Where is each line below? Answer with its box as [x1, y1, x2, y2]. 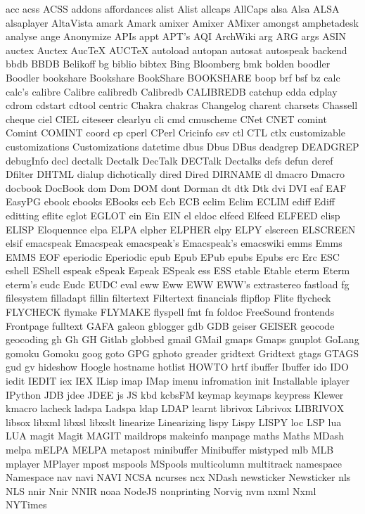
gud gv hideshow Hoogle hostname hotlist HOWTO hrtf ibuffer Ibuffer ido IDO [6, 359, 349, 374]
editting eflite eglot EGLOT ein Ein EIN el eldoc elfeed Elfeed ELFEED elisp [6, 207, 340, 222]
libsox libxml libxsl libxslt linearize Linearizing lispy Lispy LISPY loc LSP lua [6, 414, 342, 429]
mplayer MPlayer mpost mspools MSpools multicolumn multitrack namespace [6, 456, 342, 470]
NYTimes [6, 497, 47, 512]
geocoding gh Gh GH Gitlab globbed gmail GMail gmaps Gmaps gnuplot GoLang [6, 332, 359, 347]
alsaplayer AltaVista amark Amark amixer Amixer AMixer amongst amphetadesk [6, 15, 359, 30]
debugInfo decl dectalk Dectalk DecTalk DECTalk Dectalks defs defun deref [6, 153, 333, 167]
